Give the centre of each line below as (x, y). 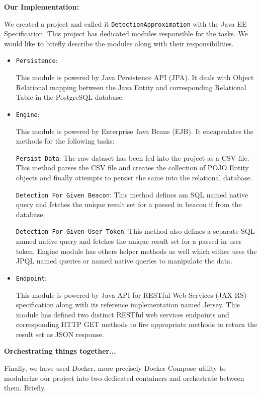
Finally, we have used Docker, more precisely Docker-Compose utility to (115, 368)
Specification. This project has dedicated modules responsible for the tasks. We (126, 34)
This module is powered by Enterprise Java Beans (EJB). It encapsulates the (135, 131)
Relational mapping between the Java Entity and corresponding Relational (131, 87)
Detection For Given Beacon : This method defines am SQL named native (132, 194)
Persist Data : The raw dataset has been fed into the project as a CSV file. (133, 157)
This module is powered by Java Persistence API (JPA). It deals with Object (135, 77)
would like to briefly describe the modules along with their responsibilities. (119, 43)
